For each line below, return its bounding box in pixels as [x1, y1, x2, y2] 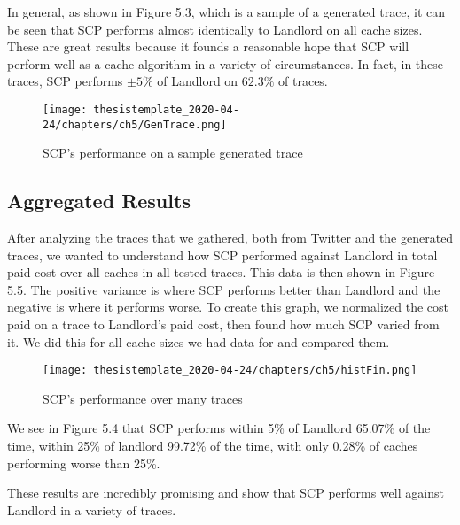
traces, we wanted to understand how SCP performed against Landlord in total [7, 245, 438, 264]
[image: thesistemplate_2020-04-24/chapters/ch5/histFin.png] [43, 364, 417, 377]
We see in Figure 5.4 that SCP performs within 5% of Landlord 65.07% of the [7, 419, 431, 437]
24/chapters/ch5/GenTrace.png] [43, 118, 227, 131]
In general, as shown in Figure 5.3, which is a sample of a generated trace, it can [7, 3, 446, 20]
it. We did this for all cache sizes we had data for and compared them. [7, 332, 390, 351]
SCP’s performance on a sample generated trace [43, 143, 303, 162]
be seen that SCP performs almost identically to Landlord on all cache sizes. [7, 19, 423, 38]
